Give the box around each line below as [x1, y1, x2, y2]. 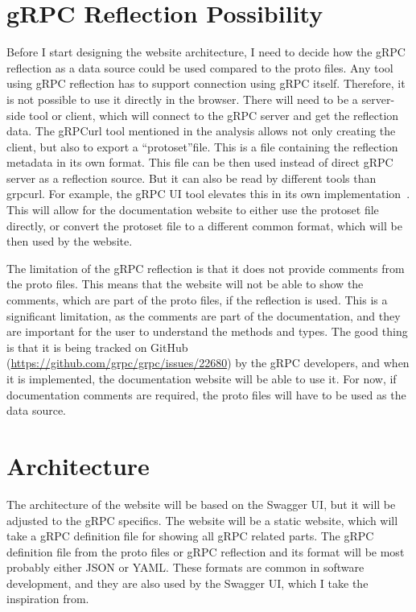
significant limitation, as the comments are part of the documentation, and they [6, 307, 401, 324]
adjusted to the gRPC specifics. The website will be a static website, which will [6, 511, 398, 528]
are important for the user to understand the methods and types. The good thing [6, 323, 408, 340]
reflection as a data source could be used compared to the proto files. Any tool [6, 59, 393, 76]
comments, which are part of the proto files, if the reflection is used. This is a [6, 292, 388, 308]
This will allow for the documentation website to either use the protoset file [6, 201, 379, 218]
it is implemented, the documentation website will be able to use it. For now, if [6, 370, 397, 387]
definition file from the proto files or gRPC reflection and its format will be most [6, 543, 405, 560]
